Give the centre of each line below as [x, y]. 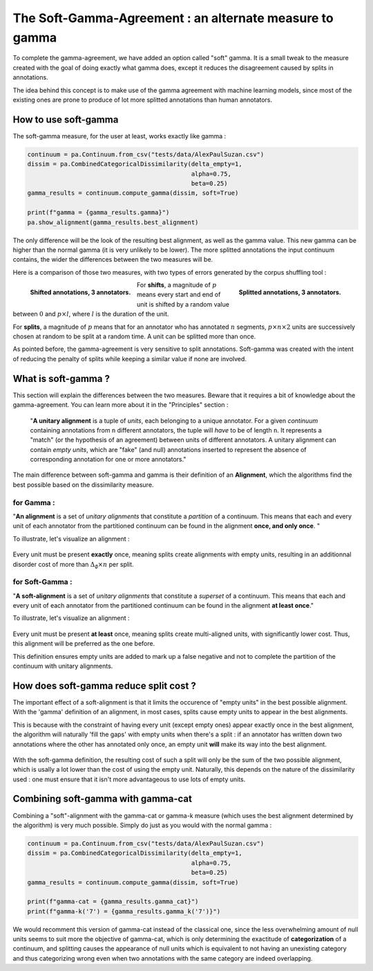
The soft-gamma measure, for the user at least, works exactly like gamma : [119, 136]
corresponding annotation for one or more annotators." [108, 460]
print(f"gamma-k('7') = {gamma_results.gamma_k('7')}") [124, 911]
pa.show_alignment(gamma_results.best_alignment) [113, 222]
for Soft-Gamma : [42, 582]
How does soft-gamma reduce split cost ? [104, 686]
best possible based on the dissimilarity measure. [83, 484]
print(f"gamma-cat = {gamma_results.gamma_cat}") [113, 902]
